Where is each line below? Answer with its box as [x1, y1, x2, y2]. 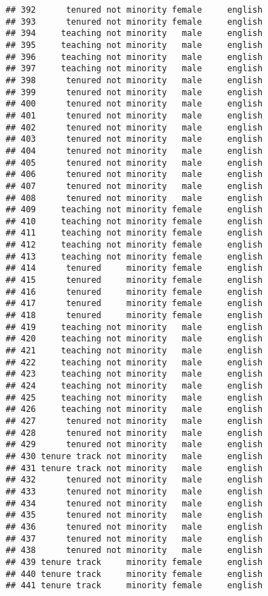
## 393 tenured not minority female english [6, 16, 263, 27]
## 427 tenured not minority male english [6, 415, 263, 426]
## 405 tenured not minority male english [6, 157, 263, 168]
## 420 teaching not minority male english [6, 334, 263, 344]
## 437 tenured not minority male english [6, 533, 263, 544]
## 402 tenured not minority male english [6, 122, 263, 133]
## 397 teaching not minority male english [6, 63, 263, 74]
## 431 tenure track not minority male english [6, 463, 263, 473]
